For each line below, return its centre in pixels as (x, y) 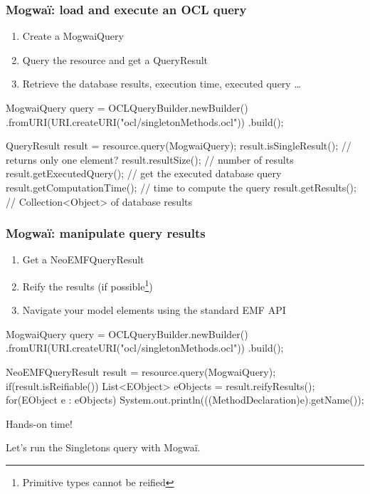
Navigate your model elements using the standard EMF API (154, 310)
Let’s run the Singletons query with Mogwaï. (103, 447)
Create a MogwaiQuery (73, 36)
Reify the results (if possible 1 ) (88, 285)
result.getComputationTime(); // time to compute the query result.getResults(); (181, 187)
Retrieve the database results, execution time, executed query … (162, 84)
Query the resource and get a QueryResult (115, 59)
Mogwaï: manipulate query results (106, 233)
